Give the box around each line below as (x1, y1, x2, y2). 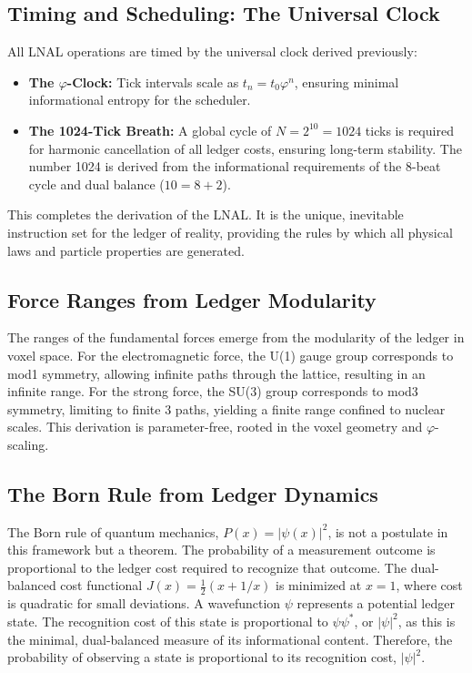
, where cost (396, 576, 463, 595)
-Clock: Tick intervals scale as (66, 72, 239, 91)
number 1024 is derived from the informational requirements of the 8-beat (28, 157, 441, 176)
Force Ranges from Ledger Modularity (7, 285, 377, 313)
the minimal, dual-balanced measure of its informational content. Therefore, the (7, 629, 453, 648)
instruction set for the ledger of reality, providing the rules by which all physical (7, 222, 453, 241)
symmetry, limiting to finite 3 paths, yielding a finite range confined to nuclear (7, 399, 446, 418)
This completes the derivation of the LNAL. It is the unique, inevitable (7, 205, 404, 224)
